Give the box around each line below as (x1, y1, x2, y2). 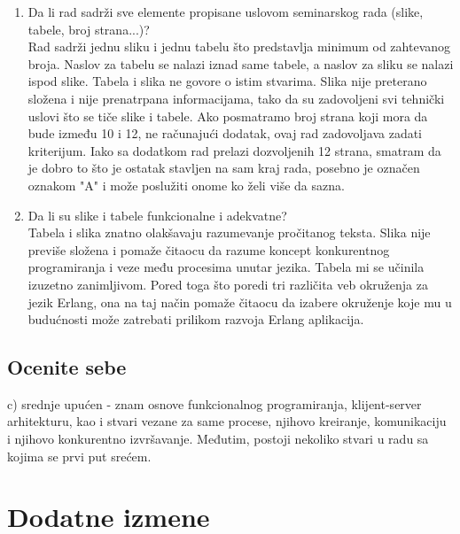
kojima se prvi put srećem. (7, 446, 152, 465)
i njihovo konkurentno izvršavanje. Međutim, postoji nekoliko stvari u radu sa (7, 430, 429, 448)
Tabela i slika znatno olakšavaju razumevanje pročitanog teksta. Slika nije (27, 223, 431, 242)
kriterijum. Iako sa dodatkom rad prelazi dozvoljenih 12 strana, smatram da (27, 141, 441, 159)
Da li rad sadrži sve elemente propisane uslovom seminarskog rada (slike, (27, 3, 424, 20)
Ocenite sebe (7, 353, 127, 381)
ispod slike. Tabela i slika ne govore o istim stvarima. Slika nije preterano (27, 72, 427, 90)
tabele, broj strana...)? (27, 19, 150, 38)
